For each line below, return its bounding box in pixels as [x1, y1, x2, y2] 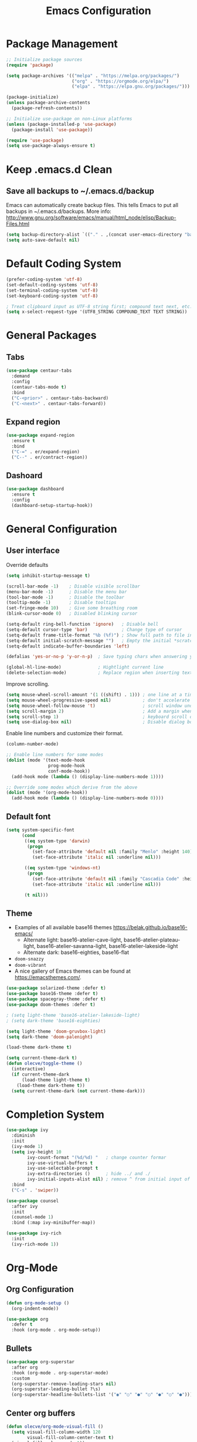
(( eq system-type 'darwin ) [24, 838, 91, 844]
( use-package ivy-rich [6, 1230, 62, 1236]
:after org [11, 1364, 38, 1370]
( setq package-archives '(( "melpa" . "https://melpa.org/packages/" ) [6, 72, 180, 79]
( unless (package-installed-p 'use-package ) [6, 121, 117, 127]
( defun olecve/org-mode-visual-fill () [6, 1423, 104, 1430]
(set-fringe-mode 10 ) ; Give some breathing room [6, 605, 138, 611]
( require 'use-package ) [6, 137, 64, 143]
